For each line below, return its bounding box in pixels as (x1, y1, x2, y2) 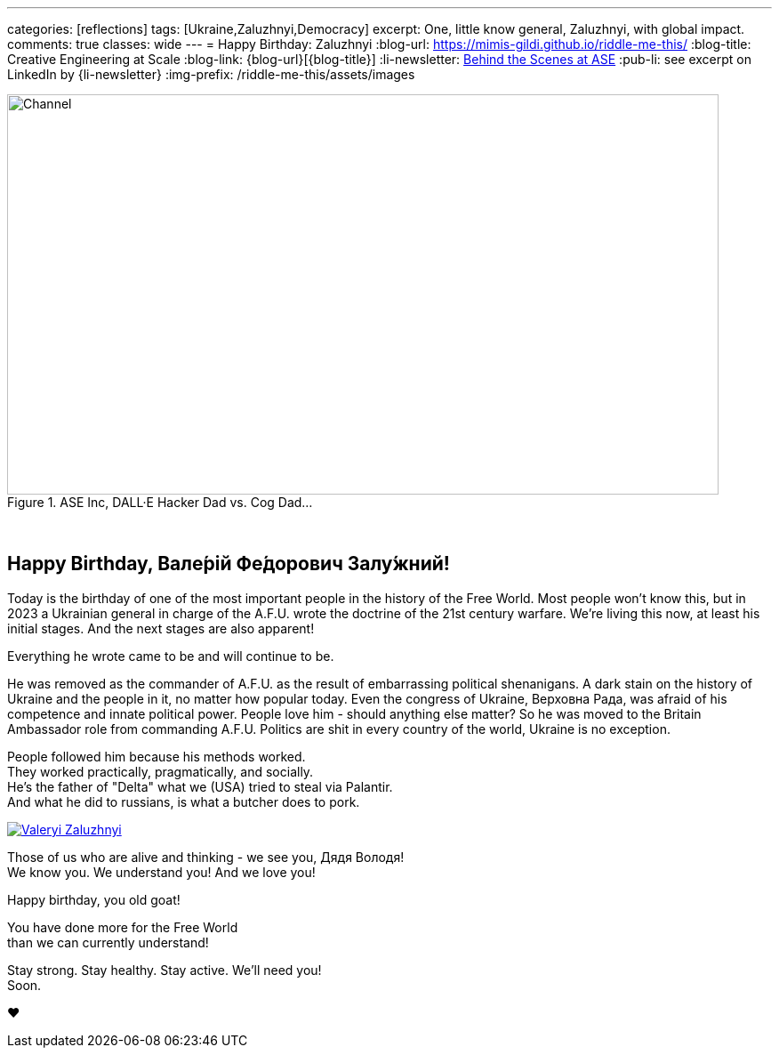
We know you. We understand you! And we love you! (7, 864, 316, 880)
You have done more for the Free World (7, 919, 238, 935)
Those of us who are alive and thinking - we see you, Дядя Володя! (7, 849, 405, 865)
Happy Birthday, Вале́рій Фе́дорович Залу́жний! (7, 552, 450, 576)
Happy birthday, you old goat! (7, 891, 181, 907)
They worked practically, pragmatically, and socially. (7, 763, 314, 779)
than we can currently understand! (7, 934, 209, 950)
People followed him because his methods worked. (7, 748, 306, 764)
